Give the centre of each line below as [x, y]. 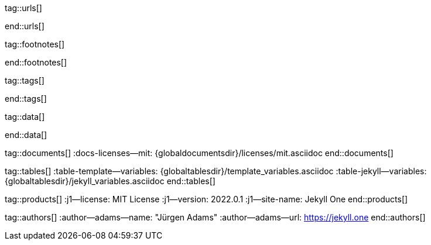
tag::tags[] [25, 80]
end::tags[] [26, 99]
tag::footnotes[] [35, 44]
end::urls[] [25, 26]
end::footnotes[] [36, 62]
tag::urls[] [23, 8]
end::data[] [26, 135]
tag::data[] [25, 117]
